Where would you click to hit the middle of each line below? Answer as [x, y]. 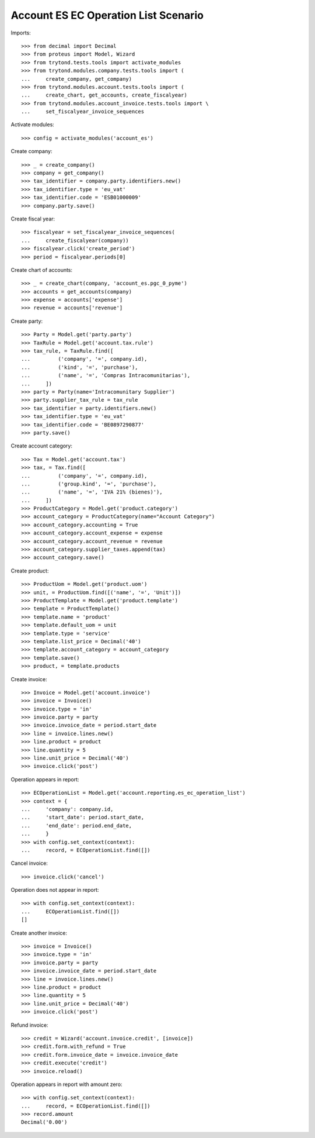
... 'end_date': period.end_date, [77, 825]
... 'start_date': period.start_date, [83, 818]
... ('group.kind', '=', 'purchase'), [89, 484]
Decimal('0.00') [44, 1122]
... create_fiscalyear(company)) [75, 240]
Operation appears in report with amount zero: [66, 1084]
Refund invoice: [30, 1025]
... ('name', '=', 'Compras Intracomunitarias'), [106, 375]
